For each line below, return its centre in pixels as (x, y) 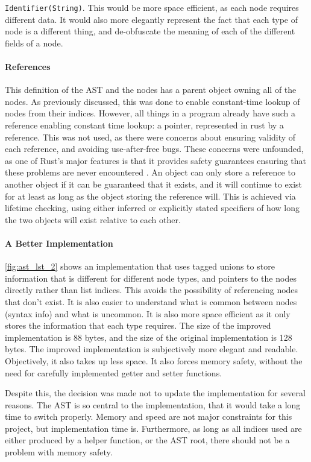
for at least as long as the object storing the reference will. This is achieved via (150, 196)
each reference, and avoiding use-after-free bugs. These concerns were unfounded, (154, 149)
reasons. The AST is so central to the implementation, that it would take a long (153, 404)
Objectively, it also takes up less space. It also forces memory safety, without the (154, 360)
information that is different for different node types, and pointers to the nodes (151, 278)
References (28, 67)
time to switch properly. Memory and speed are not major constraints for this (149, 416)
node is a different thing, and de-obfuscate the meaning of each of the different (150, 31)
